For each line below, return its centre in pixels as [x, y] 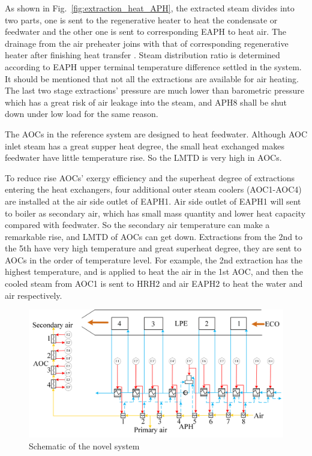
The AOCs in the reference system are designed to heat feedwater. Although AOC [156, 133]
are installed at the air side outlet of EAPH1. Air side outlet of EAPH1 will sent [153, 201]
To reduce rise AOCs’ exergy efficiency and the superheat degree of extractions [150, 177]
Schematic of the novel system [84, 446]
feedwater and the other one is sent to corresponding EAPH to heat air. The [146, 31]
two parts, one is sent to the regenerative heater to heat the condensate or [141, 19]
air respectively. [34, 295]
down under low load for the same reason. [82, 114]
